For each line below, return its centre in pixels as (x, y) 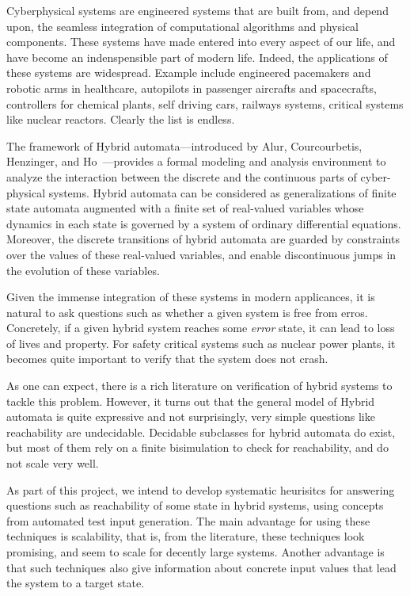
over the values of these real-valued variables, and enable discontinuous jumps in (201, 254)
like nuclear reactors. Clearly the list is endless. (121, 119)
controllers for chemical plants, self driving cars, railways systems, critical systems (205, 103)
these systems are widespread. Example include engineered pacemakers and (189, 73)
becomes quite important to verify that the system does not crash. (167, 359)
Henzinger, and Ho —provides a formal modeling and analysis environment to (196, 161)
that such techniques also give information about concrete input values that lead (201, 567)
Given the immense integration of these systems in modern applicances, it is (191, 297)
